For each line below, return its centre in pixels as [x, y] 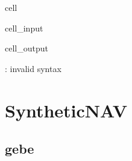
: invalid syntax [33, 68]
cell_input [24, 28]
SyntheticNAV [66, 110]
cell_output [27, 48]
